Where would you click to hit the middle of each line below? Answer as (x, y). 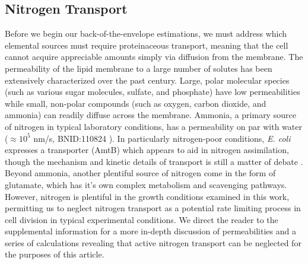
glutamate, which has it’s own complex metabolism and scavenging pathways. (146, 184)
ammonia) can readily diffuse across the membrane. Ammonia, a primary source (150, 115)
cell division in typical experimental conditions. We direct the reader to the (142, 219)
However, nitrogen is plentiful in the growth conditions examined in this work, (147, 196)
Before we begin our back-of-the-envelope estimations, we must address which (146, 34)
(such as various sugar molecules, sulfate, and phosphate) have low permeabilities (153, 92)
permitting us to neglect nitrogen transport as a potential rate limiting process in (153, 208)
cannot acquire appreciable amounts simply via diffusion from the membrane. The (154, 57)
